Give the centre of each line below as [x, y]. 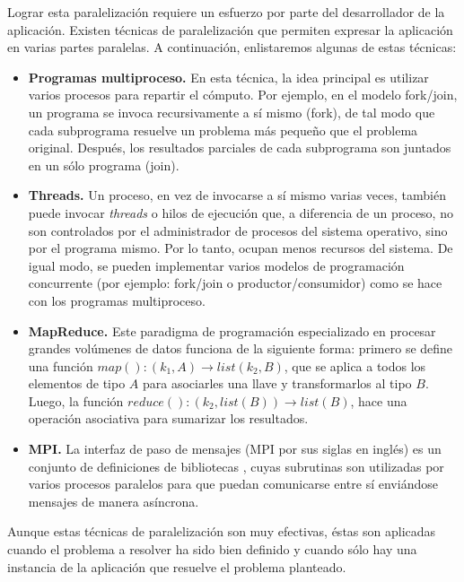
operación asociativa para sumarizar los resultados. [168, 418]
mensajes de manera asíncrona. [114, 501]
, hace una [379, 400]
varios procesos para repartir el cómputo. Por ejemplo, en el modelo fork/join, [243, 95]
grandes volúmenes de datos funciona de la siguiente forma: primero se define [241, 348]
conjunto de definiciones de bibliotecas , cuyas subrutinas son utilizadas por [236, 466]
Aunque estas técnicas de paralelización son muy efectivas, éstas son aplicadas [222, 531]
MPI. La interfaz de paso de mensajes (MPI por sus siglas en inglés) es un [235, 449]
